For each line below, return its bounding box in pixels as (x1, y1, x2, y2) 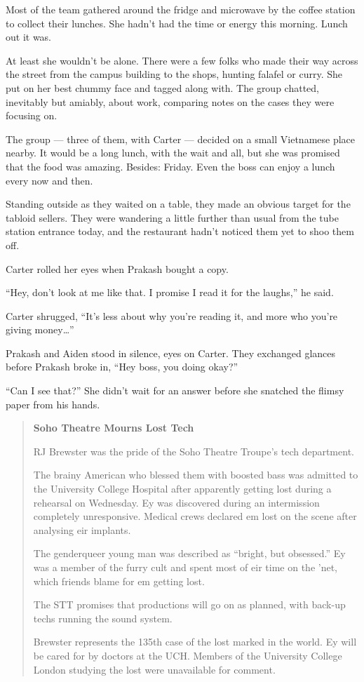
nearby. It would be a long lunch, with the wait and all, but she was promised (6, 145, 340, 160)
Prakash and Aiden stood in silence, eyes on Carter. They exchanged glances (6, 345, 336, 360)
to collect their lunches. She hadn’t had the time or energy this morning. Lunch (6, 15, 348, 30)
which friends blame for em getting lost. (33, 573, 205, 588)
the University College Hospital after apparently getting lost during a (33, 481, 332, 496)
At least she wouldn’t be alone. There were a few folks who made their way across (6, 53, 358, 67)
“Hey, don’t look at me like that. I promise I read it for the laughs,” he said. (6, 285, 334, 300)
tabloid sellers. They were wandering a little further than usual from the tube (6, 210, 339, 225)
